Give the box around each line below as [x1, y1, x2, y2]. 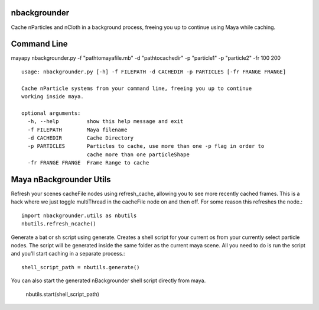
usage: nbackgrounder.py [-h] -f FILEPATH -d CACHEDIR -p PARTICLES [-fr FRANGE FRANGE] [21, 68, 287, 75]
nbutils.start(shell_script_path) [25, 290, 100, 298]
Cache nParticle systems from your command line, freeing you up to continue [21, 85, 252, 92]
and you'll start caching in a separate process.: [11, 250, 125, 257]
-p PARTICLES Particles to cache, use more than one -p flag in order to [27, 143, 265, 150]
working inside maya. [21, 93, 84, 100]
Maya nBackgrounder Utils [11, 175, 112, 185]
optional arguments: [21, 109, 81, 117]
